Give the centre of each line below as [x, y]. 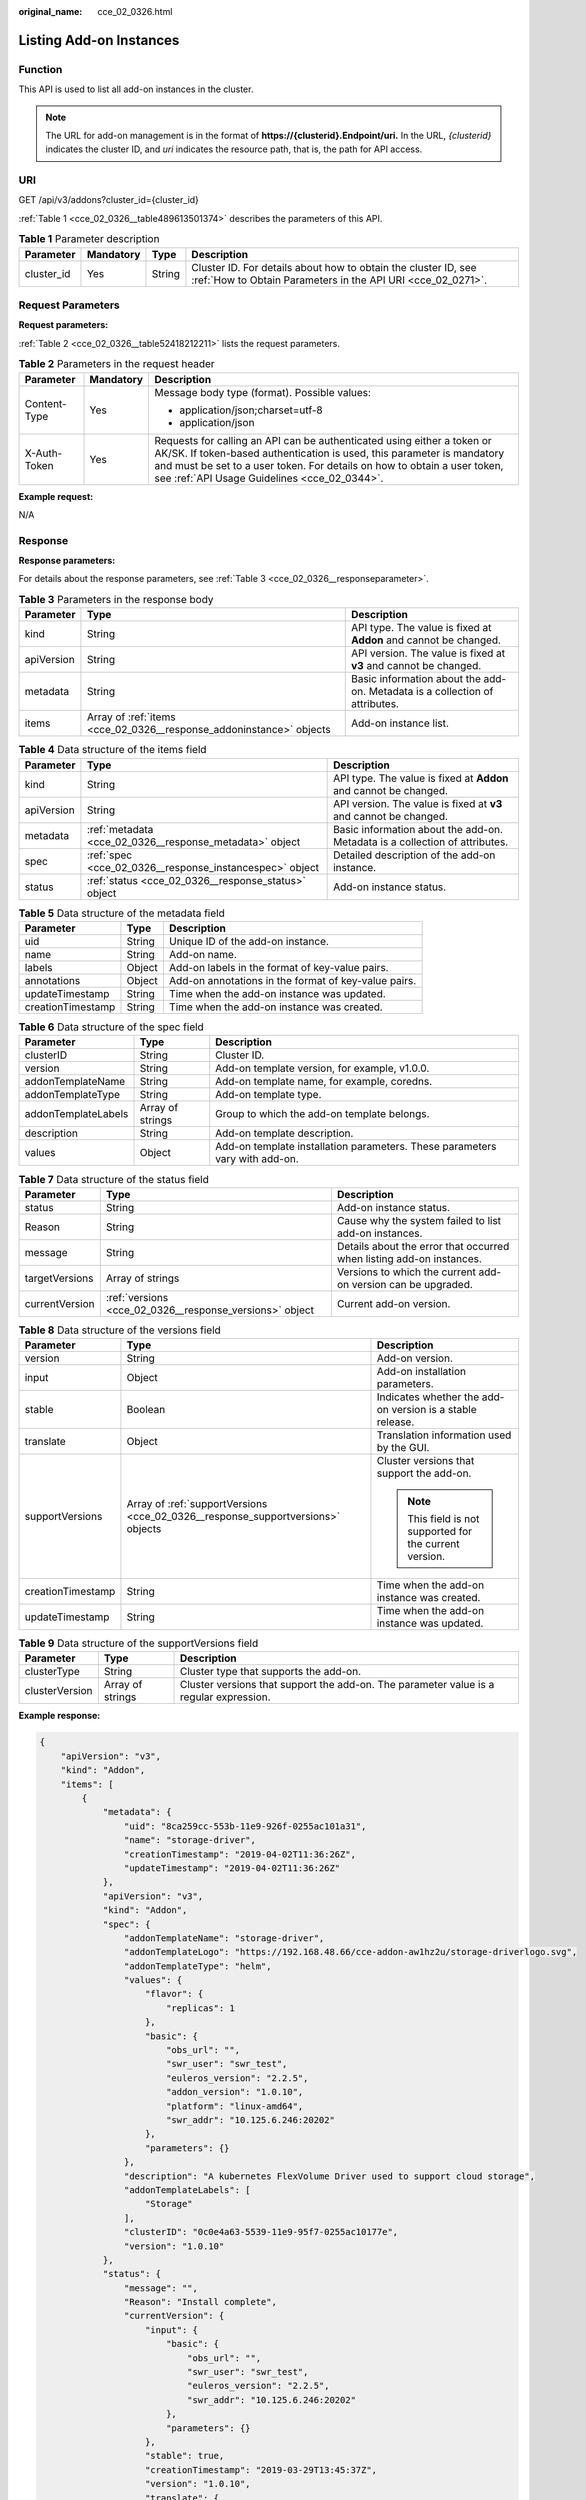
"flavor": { [174, 1994]
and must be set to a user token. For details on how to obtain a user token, [329, 465]
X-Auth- [43, 453]
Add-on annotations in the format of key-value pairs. [292, 980]
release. [395, 1422]
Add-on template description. [284, 1133]
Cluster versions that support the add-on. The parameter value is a [337, 1685]
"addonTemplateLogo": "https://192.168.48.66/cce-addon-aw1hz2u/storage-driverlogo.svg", [350, 1952]
